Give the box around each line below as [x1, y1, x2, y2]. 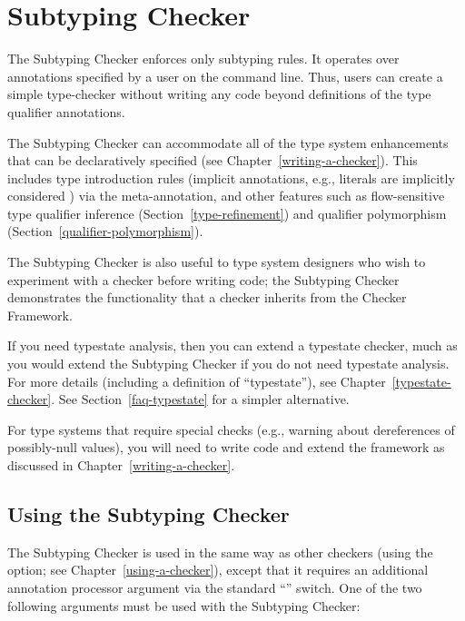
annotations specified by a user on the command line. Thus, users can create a [7, 66, 443, 85]
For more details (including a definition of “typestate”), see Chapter [7, 371, 386, 390]
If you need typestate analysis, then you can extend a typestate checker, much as [7, 336, 458, 355]
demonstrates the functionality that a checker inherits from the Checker [7, 288, 407, 307]
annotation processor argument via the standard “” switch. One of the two [7, 577, 422, 596]
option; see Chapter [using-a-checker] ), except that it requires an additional [7, 560, 429, 579]
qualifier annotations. [7, 102, 125, 121]
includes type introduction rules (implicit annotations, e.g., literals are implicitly [7, 168, 455, 187]
